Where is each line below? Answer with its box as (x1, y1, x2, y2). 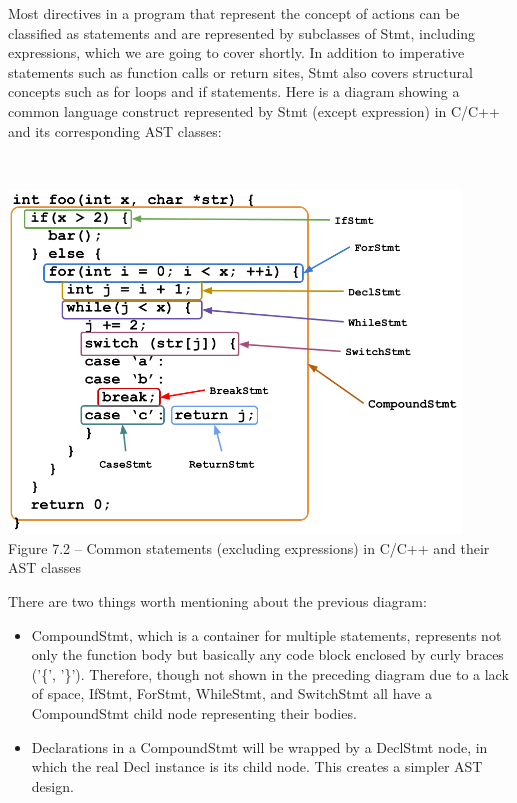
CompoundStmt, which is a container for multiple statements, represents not (31, 624, 502, 645)
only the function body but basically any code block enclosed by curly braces (31, 644, 504, 665)
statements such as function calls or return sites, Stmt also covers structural (8, 61, 473, 82)
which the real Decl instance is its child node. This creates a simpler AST (31, 756, 483, 777)
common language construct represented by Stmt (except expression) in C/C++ (8, 100, 500, 121)
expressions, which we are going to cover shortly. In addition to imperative (8, 42, 465, 63)
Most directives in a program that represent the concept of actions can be (8, 3, 460, 23)
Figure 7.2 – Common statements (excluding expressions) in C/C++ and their (8, 537, 490, 558)
